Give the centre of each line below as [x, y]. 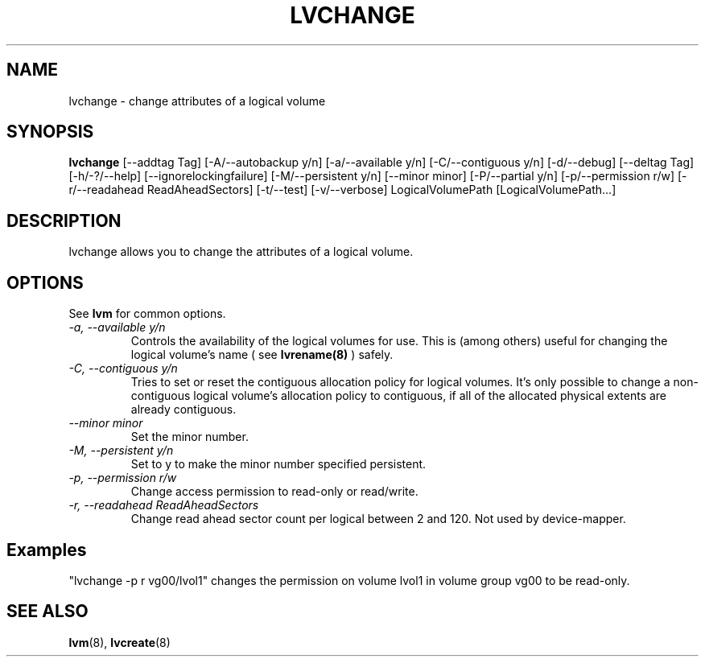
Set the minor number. [190, 437]
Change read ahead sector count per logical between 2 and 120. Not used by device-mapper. [378, 519]
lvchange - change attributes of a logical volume [197, 101]
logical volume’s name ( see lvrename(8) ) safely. [262, 355]
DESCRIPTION [64, 220]
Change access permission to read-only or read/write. [274, 492]
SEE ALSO [47, 612]
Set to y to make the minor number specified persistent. [278, 464]
